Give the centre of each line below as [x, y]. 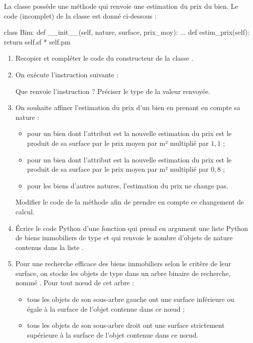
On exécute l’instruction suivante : [67, 74]
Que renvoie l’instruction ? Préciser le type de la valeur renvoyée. [113, 91]
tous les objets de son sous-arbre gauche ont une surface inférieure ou [131, 299]
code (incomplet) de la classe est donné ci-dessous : [80, 15]
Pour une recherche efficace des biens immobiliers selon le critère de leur [123, 263]
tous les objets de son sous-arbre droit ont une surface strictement [126, 325]
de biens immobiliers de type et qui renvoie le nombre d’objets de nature [124, 238]
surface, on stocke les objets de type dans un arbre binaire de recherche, [123, 273]
